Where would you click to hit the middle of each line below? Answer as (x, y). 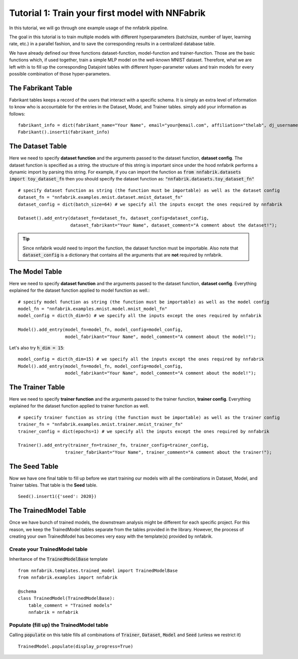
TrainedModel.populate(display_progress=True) (76, 646)
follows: (17, 114)
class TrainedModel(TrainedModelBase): (67, 598)
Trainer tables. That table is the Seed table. (53, 485)
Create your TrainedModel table (48, 549)
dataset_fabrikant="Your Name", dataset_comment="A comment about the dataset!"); (174, 225)
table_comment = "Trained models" (70, 605)
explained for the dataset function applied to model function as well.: (79, 290)
